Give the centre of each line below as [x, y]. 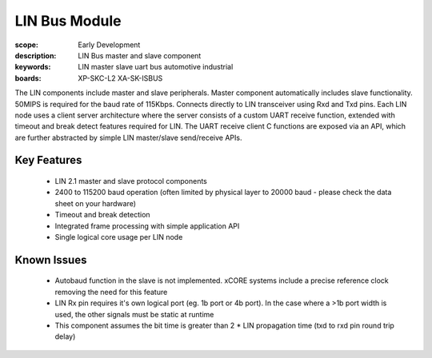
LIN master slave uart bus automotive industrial [156, 67]
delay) [65, 336]
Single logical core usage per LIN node [119, 237]
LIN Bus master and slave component [140, 55]
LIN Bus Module [68, 21]
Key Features [48, 160]
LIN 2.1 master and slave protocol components [131, 181]
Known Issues [51, 260]
